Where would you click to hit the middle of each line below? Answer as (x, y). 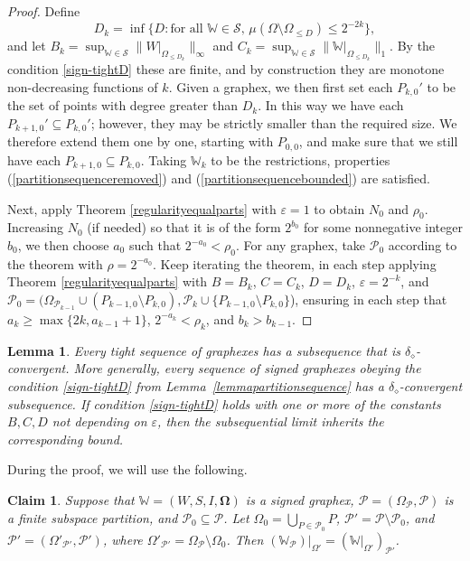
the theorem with (55, 263)
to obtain (339, 208)
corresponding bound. (66, 439)
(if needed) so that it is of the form (184, 227)
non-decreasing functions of (83, 86)
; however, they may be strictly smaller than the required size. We (274, 122)
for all (187, 29)
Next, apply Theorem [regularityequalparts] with (142, 208)
